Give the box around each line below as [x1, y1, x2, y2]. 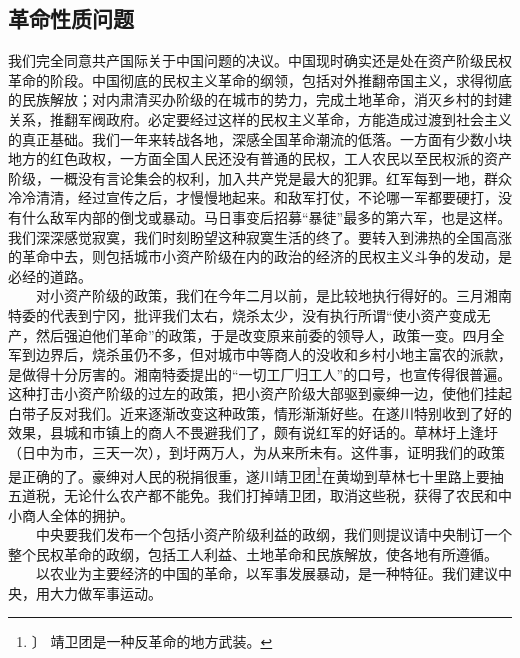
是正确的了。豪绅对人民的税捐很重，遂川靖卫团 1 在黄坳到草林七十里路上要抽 [8, 462, 504, 486]
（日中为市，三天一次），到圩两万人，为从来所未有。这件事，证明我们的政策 [8, 442, 505, 463]
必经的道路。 [8, 265, 92, 286]
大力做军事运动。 [49, 582, 162, 603]
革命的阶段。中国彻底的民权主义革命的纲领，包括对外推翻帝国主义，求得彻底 [8, 69, 512, 90]
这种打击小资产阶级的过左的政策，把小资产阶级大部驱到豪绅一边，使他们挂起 [8, 383, 512, 404]
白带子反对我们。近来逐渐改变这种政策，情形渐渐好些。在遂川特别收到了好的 [8, 402, 512, 423]
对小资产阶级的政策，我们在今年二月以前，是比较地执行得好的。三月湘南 [35, 285, 512, 306]
